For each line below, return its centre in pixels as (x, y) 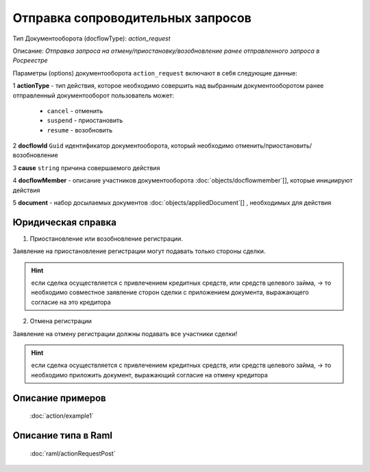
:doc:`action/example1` (62, 416)
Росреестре (30, 60)
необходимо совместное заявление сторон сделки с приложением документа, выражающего (170, 292)
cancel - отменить (75, 110)
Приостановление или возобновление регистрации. (106, 238)
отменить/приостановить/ (274, 146)
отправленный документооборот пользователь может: (94, 95)
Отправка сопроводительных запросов (132, 18)
